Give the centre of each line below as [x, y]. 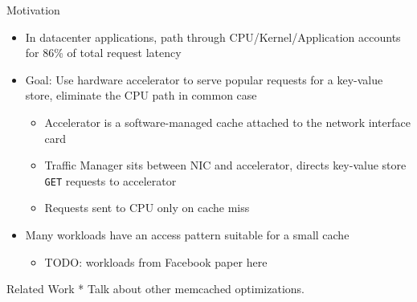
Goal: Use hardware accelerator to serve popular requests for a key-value [204, 79]
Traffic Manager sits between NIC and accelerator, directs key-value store [225, 165]
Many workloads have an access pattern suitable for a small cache [187, 235]
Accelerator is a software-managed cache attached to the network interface [227, 122]
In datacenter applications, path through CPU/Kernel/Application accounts [213, 37]
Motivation [33, 10]
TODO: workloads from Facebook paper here [156, 261]
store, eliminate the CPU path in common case [141, 95]
